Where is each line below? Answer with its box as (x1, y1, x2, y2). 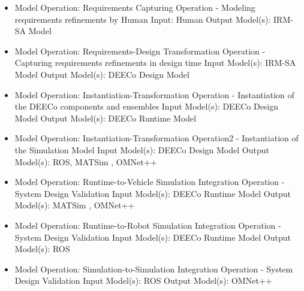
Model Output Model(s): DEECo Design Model (14, 68, 189, 80)
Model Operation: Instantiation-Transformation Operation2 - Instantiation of (14, 132, 299, 144)
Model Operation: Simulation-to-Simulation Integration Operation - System (14, 262, 293, 275)
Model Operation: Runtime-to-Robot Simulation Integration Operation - (14, 219, 281, 231)
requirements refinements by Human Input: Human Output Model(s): (14, 13, 271, 25)
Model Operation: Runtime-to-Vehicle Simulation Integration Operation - (14, 175, 285, 188)
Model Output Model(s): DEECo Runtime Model (14, 111, 197, 124)
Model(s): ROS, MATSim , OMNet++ (14, 155, 157, 168)
